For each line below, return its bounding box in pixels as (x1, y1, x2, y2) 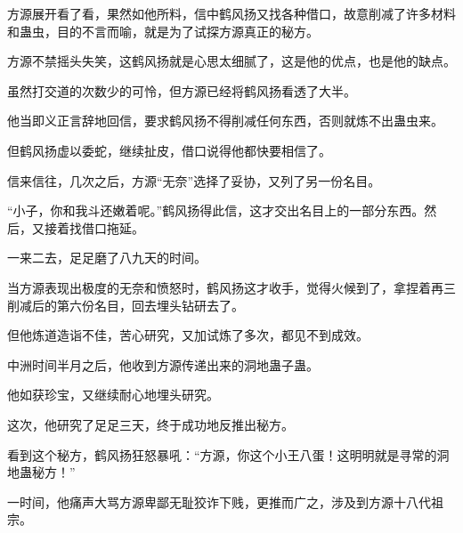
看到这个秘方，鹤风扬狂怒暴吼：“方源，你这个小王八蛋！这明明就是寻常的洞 (7, 445, 450, 464)
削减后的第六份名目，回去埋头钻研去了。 (7, 295, 244, 314)
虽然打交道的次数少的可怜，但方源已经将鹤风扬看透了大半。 (7, 81, 356, 100)
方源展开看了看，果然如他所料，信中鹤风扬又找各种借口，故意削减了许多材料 (7, 4, 456, 22)
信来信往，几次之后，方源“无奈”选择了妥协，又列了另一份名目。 (7, 171, 381, 190)
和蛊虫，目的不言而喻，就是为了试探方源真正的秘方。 (7, 21, 319, 40)
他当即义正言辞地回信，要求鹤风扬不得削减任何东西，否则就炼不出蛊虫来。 (7, 111, 443, 130)
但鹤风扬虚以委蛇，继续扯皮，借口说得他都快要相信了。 (7, 141, 331, 159)
